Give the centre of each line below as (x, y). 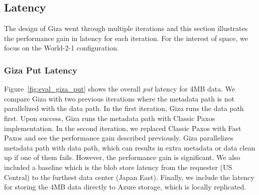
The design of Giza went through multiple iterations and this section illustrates (126, 28)
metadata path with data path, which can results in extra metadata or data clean (130, 147)
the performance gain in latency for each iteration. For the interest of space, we (126, 38)
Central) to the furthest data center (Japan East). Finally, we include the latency (129, 177)
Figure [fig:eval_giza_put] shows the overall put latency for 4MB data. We (120, 89)
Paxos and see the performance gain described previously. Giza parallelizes (119, 138)
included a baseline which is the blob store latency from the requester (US (118, 167)
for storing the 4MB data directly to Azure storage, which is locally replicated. (125, 187)
